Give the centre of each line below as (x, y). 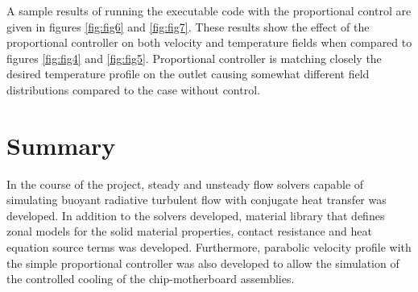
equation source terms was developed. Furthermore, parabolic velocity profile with (209, 247)
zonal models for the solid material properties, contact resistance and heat (190, 231)
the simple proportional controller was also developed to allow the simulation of (203, 263)
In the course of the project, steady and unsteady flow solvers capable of (185, 184)
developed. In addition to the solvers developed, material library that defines (196, 215)
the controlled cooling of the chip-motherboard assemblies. (151, 279)
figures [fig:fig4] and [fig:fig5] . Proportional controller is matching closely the (194, 58)
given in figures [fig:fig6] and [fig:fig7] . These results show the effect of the (188, 26)
